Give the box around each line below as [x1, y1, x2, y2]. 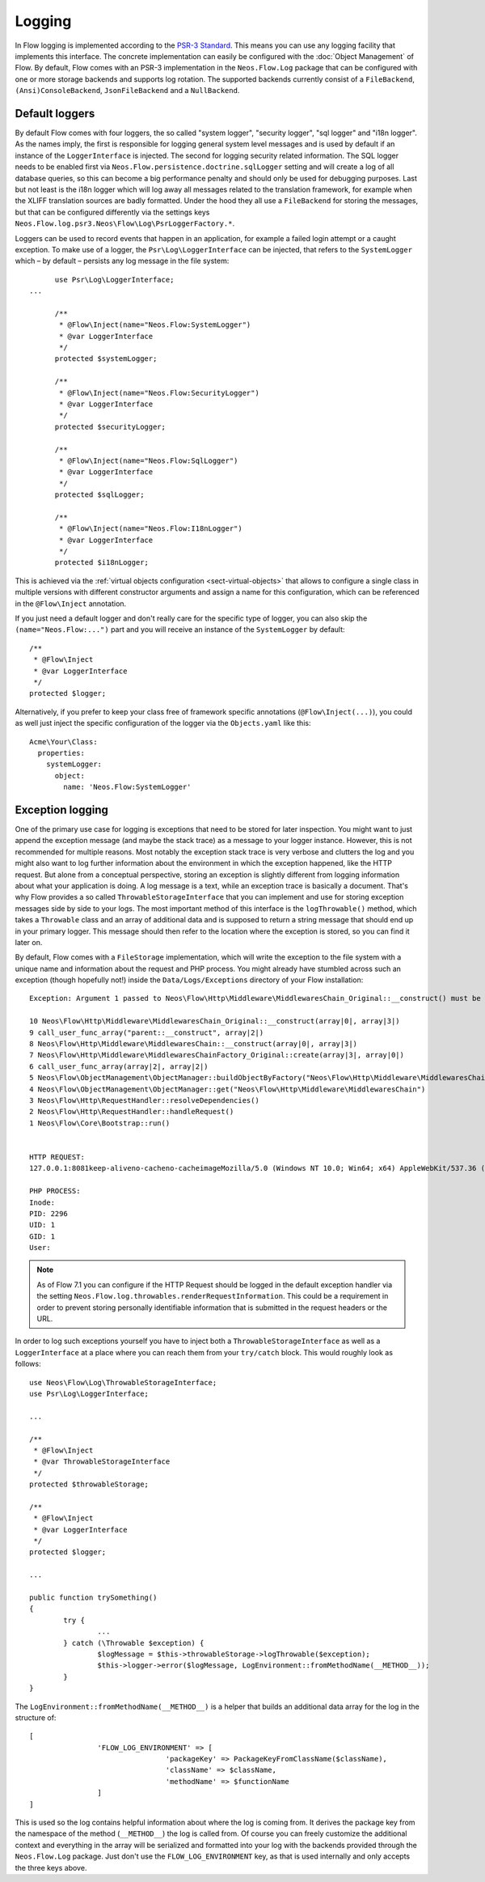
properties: [37, 748, 85, 757]
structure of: [15, 1712, 57, 1723]
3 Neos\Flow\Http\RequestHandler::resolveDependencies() [29, 1096, 260, 1104]
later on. [15, 937, 43, 947]
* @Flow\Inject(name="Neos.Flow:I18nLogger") [59, 524, 242, 533]
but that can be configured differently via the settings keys [15, 207, 210, 217]
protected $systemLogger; [54, 354, 158, 363]
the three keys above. [15, 1863, 87, 1872]
